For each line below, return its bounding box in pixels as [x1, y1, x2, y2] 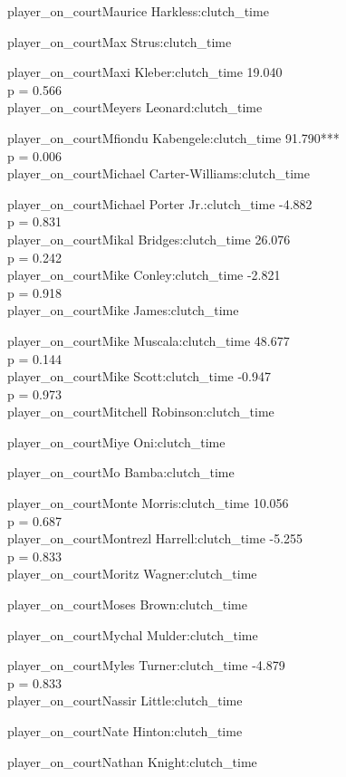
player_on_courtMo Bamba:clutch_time [7, 463, 235, 482]
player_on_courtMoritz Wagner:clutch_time [7, 564, 257, 583]
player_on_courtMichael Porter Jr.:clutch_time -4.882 [7, 194, 312, 213]
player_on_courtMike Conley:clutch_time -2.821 [7, 265, 281, 284]
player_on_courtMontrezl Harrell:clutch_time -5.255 [7, 529, 303, 548]
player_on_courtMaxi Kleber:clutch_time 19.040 [7, 62, 283, 82]
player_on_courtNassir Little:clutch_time [7, 691, 243, 710]
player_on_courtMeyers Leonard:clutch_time [7, 98, 263, 117]
